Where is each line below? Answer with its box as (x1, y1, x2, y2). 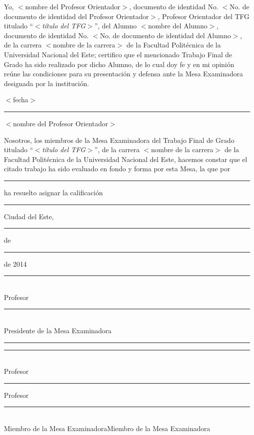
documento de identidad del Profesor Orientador (4, 11, 149, 21)
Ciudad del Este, (4, 211, 54, 221)
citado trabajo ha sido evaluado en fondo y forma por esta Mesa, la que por (4, 163, 231, 174)
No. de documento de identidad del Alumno (100, 30, 231, 40)
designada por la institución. (4, 78, 89, 88)
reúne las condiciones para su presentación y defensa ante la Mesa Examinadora (4, 69, 243, 79)
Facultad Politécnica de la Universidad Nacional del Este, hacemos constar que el (4, 154, 247, 164)
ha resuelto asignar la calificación (4, 187, 103, 197)
